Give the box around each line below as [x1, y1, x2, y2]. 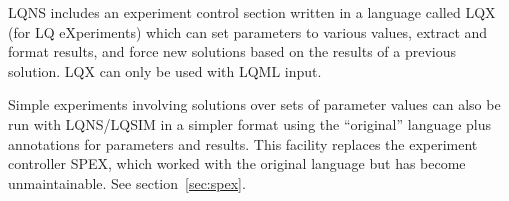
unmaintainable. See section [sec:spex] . [8, 172, 246, 193]
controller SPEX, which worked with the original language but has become [8, 153, 466, 174]
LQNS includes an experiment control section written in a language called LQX [8, 2, 496, 22]
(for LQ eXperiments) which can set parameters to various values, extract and [8, 21, 488, 42]
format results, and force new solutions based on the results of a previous [8, 41, 457, 62]
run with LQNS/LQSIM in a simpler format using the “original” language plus [8, 113, 492, 134]
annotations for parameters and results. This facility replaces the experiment [8, 133, 478, 154]
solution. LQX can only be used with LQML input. [8, 60, 322, 81]
